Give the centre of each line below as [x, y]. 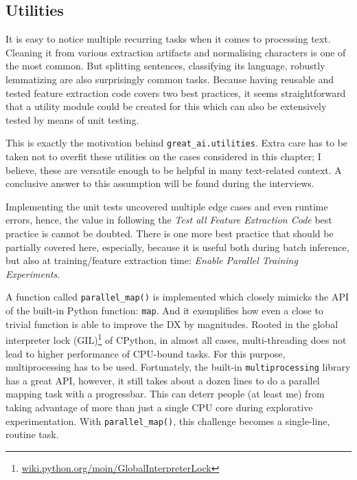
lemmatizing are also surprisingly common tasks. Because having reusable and [170, 79]
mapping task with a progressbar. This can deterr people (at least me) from [165, 394]
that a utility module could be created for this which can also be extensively [166, 106]
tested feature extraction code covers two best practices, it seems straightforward [176, 92]
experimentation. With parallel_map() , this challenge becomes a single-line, [168, 421]
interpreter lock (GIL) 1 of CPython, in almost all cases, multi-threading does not [176, 339]
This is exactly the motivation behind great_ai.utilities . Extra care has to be [177, 143]
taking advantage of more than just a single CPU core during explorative [159, 407]
